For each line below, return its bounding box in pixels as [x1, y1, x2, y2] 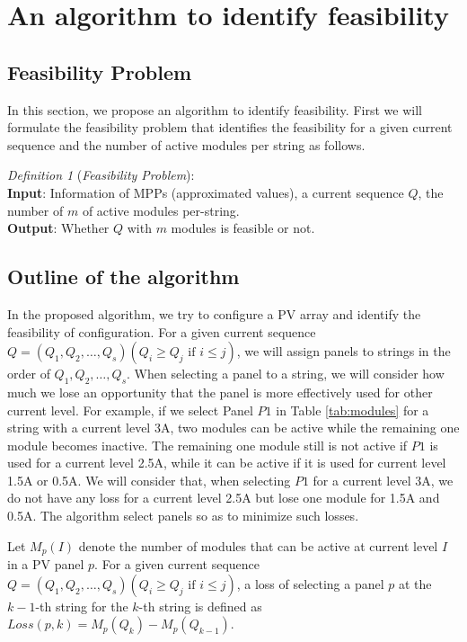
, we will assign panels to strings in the [236, 342, 451, 361]
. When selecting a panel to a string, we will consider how [127, 364, 445, 383]
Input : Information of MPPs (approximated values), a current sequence [7, 183, 404, 201]
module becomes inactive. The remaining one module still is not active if [7, 435, 408, 454]
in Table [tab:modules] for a [276, 400, 429, 419]
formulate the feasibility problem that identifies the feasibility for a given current [7, 118, 453, 137]
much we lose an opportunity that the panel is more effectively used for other [7, 382, 433, 401]
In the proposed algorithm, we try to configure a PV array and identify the [7, 304, 421, 323]
